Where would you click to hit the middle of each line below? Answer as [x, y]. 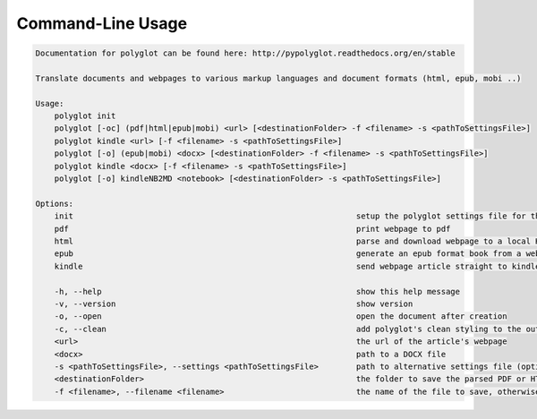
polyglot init [85, 116]
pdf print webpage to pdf [252, 229]
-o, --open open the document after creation [281, 316]
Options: [55, 203]
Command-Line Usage [102, 23]
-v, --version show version [234, 304]
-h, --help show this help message [257, 291]
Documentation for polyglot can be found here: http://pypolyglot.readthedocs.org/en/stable [245, 53]
